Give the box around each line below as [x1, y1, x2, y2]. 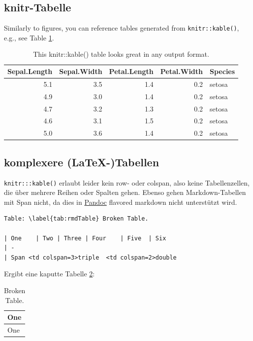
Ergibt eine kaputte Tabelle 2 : [4, 268, 95, 279]
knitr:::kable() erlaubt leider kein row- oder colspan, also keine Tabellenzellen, [4, 177, 250, 188]
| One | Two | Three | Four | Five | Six [4, 234, 166, 242]
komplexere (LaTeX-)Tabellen [4, 154, 159, 169]
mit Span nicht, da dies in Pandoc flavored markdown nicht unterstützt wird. [4, 196, 237, 207]
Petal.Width [160, 66, 203, 76]
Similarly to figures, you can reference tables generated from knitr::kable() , [4, 23, 239, 33]
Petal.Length [109, 66, 154, 76]
